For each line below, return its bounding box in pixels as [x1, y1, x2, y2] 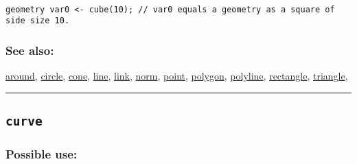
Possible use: [5, 145, 78, 163]
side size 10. [5, 16, 70, 26]
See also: [5, 41, 54, 58]
